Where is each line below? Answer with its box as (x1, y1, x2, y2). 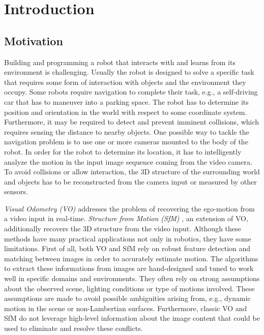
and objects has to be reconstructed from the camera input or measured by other (4, 176, 257, 187)
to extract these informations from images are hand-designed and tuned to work (4, 263, 254, 273)
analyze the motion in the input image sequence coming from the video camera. (4, 156, 252, 167)
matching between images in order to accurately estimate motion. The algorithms (4, 253, 258, 263)
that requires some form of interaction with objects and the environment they (4, 76, 246, 87)
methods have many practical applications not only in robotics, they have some (4, 233, 251, 243)
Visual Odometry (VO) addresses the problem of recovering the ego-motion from (4, 203, 255, 214)
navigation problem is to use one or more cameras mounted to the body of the (4, 136, 248, 147)
